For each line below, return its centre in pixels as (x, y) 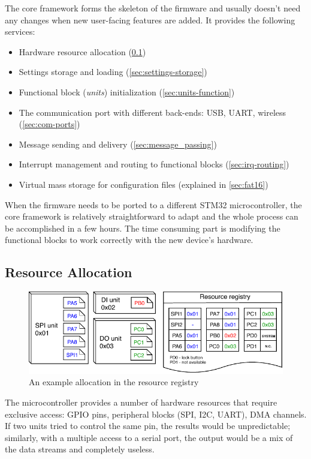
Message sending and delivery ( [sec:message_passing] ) (118, 144)
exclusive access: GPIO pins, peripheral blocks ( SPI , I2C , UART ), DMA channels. (156, 414)
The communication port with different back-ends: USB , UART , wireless (153, 112)
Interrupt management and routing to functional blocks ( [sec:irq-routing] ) (154, 164)
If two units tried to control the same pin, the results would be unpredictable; (148, 426)
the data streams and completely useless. (80, 449)
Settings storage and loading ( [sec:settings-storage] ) (113, 72)
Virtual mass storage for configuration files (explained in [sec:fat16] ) (144, 184)
